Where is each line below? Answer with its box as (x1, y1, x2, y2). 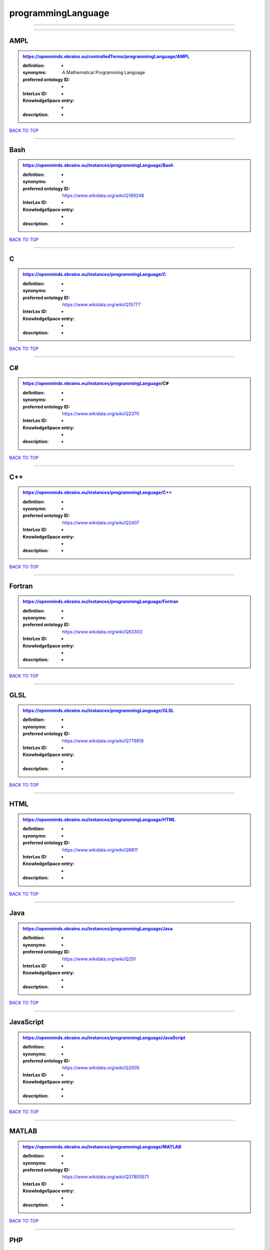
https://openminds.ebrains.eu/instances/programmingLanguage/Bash (22, 162, 173, 168)
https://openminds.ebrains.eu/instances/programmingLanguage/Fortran (22, 598, 178, 604)
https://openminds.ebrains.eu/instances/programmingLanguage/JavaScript (22, 1034, 185, 1040)
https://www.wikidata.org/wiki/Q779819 (62, 737, 144, 743)
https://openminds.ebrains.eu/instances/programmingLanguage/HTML (22, 816, 176, 822)
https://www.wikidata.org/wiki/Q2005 (62, 1065, 140, 1071)
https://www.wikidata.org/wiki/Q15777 (62, 301, 141, 307)
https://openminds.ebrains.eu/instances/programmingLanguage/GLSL (22, 707, 174, 713)
